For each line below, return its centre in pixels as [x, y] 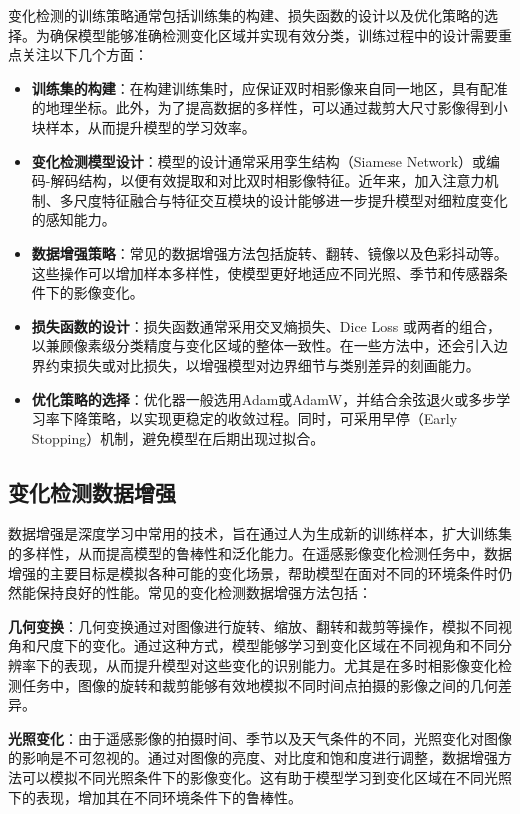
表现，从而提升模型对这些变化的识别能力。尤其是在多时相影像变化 [280, 665]
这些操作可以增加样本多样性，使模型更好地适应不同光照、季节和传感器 [262, 272]
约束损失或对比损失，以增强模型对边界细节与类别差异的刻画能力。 [262, 364]
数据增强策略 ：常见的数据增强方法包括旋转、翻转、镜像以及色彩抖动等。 [269, 252]
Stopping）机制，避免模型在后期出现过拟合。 [178, 437]
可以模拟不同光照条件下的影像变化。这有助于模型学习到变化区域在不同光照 [266, 777]
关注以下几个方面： [84, 54]
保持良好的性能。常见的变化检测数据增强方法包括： [203, 592]
